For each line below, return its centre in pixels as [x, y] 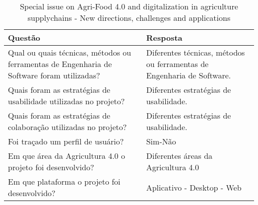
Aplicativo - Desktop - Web [194, 187]
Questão [24, 37]
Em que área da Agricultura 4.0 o [66, 156]
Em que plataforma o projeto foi [64, 181]
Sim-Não [161, 141]
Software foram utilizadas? [54, 75]
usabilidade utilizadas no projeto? [66, 101]
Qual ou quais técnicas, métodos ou [70, 52]
